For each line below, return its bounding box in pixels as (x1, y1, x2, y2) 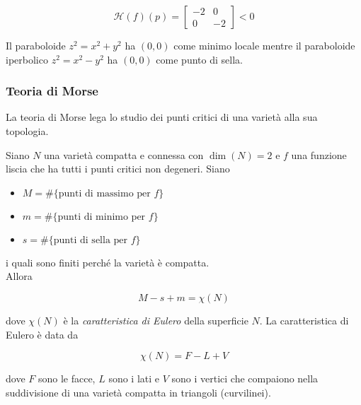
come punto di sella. (156, 52, 243, 66)
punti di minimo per (57, 211, 146, 222)
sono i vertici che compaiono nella (171, 371, 319, 386)
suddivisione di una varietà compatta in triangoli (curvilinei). (6, 385, 271, 399)
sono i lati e (108, 371, 160, 386)
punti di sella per (53, 235, 128, 245)
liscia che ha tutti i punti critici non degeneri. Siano (6, 161, 230, 176)
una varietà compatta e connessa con (44, 147, 204, 162)
